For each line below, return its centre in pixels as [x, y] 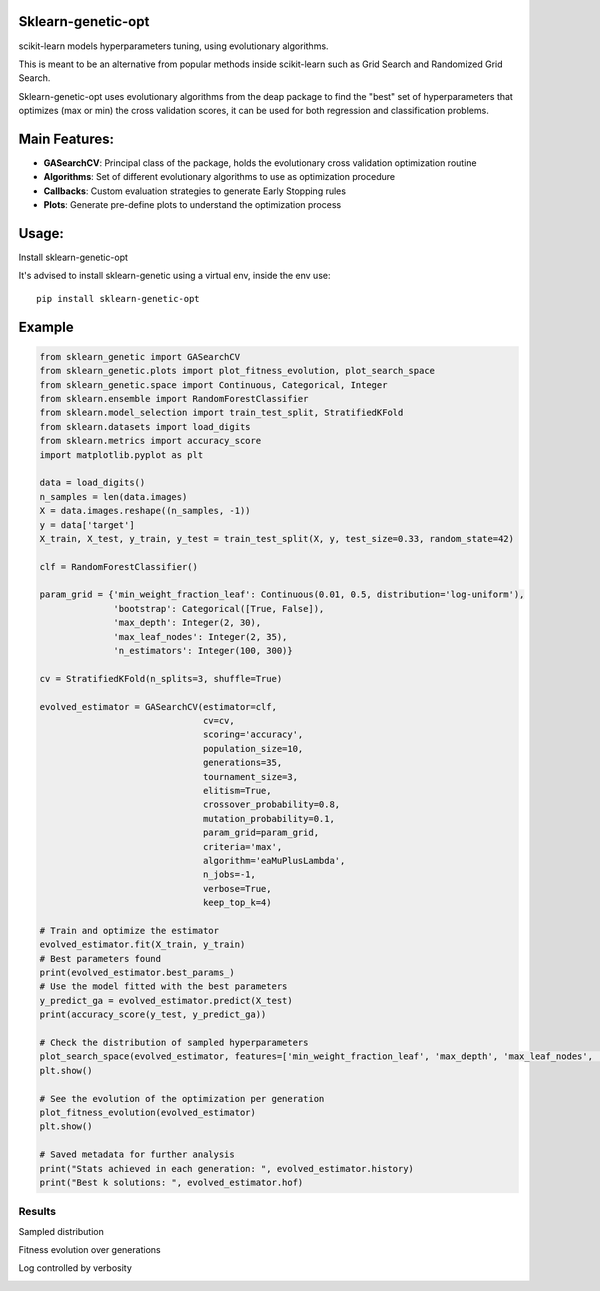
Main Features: [66, 138]
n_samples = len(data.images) [113, 496]
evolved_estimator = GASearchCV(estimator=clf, [158, 706]
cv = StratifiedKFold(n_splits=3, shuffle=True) [161, 678]
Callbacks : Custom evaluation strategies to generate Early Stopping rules [195, 191]
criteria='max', [242, 846]
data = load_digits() [92, 483]
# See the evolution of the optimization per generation [182, 1098]
